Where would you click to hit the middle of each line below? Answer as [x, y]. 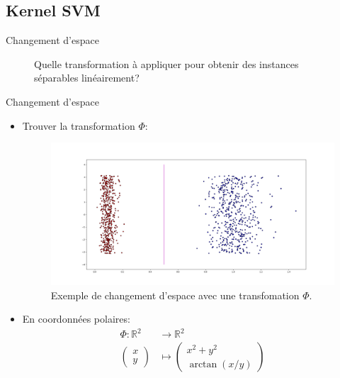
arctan [203, 364]
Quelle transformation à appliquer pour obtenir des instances [166, 63]
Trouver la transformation [79, 125]
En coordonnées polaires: [76, 319]
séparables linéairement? [87, 78]
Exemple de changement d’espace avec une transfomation [175, 295]
